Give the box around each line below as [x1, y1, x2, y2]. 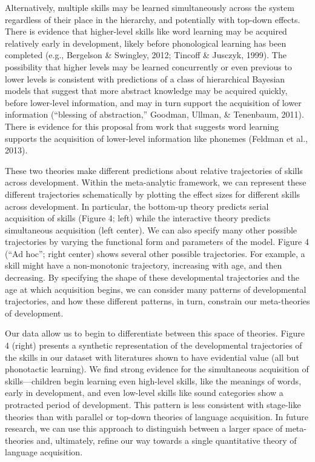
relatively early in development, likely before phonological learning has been [5, 36, 287, 49]
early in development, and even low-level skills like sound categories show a [5, 386, 283, 399]
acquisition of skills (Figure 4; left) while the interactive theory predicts [5, 212, 271, 224]
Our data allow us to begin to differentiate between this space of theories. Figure [5, 327, 305, 340]
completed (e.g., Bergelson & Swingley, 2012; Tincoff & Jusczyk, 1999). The [5, 49, 287, 61]
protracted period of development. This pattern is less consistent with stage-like [5, 398, 301, 410]
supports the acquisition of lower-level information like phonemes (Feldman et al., [5, 132, 308, 144]
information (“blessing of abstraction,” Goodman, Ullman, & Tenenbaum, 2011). [5, 108, 304, 121]
